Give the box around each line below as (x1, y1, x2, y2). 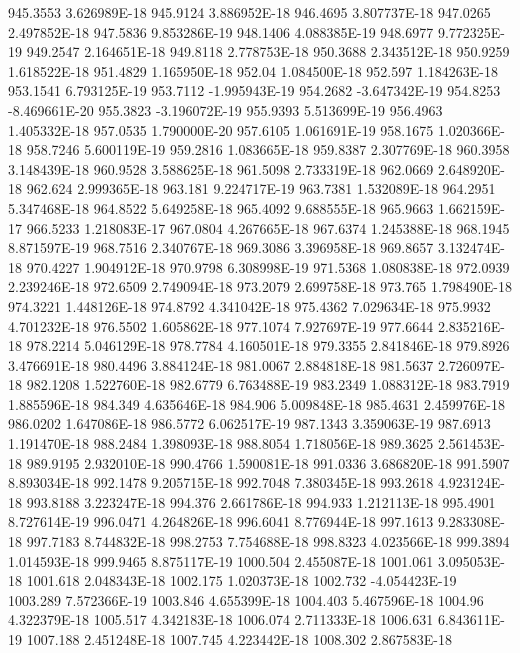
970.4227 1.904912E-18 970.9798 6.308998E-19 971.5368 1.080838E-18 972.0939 (26, 256, 510, 277)
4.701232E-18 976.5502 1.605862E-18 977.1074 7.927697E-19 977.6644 (8, 315, 434, 336)
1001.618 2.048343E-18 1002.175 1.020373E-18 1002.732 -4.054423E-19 (26, 570, 457, 591)
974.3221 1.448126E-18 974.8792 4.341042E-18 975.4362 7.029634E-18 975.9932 (8, 295, 491, 316)
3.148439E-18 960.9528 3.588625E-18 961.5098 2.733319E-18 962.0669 (8, 158, 434, 179)
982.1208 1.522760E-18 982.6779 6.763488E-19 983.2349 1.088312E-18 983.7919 (26, 374, 510, 395)
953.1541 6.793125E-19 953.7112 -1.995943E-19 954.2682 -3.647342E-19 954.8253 (8, 80, 501, 101)
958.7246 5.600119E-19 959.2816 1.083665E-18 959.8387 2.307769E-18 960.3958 (26, 139, 510, 160)
